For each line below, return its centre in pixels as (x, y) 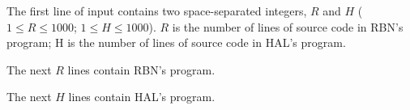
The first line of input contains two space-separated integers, (157, 11)
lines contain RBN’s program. (141, 69)
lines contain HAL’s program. (142, 97)
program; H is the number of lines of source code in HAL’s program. (176, 42)
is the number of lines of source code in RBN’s (288, 26)
